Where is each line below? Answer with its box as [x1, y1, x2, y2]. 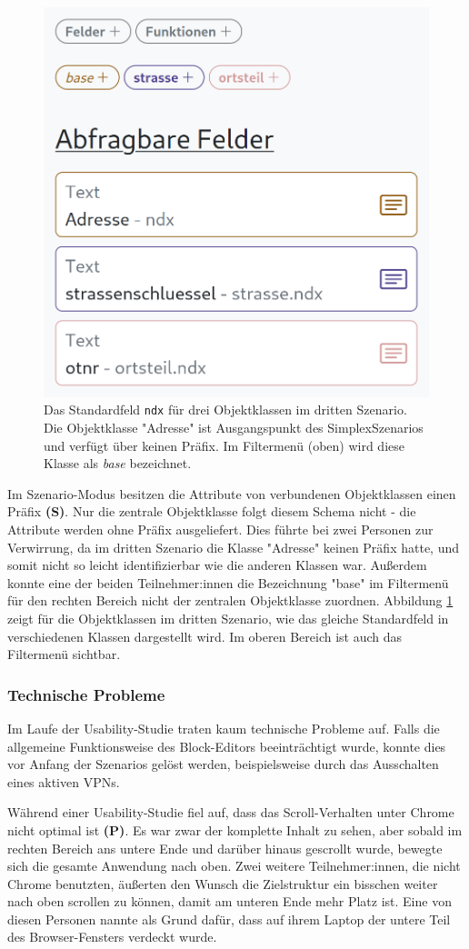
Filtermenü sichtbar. [7, 644, 121, 664]
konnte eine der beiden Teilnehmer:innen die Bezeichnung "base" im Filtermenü [7, 573, 449, 592]
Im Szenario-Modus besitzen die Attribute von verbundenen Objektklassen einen [7, 484, 456, 503]
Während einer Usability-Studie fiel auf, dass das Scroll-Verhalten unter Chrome [7, 803, 454, 822]
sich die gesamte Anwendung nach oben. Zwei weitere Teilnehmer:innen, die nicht [7, 856, 461, 875]
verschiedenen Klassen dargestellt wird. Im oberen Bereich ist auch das [7, 626, 403, 645]
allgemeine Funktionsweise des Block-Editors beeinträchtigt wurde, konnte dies [7, 736, 446, 755]
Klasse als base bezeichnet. [44, 454, 192, 473]
